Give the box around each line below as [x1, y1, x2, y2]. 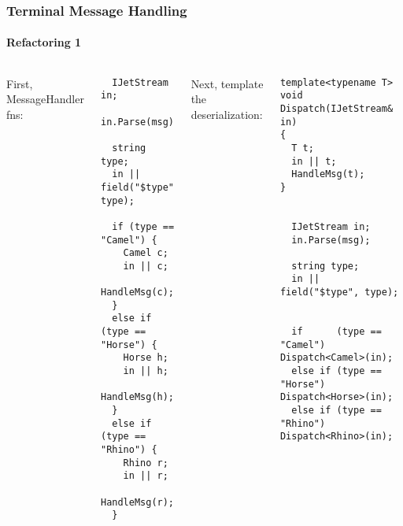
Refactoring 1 [6, 34, 82, 50]
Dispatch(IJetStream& [279, 102, 394, 114]
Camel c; [123, 247, 168, 259]
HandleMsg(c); [100, 287, 175, 298]
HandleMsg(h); [100, 391, 175, 403]
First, [6, 75, 33, 91]
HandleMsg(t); [291, 169, 365, 180]
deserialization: [190, 106, 263, 122]
